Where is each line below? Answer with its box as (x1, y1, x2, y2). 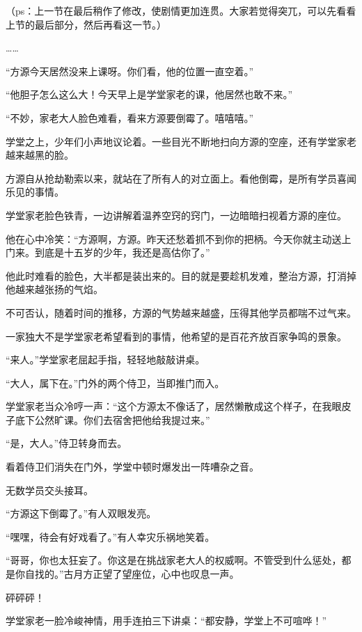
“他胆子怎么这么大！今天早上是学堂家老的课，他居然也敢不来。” (6, 87, 293, 102)
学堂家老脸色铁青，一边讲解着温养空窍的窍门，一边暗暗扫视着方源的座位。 (6, 207, 347, 222)
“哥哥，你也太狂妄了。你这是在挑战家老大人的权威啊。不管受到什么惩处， (6, 553, 342, 567)
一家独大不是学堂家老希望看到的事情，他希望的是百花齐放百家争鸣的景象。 (6, 329, 347, 343)
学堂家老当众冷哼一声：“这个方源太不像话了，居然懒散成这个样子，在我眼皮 (6, 399, 352, 413)
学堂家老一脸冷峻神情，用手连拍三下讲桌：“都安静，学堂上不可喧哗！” (6, 613, 327, 628)
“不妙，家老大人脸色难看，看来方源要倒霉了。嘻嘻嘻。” (6, 110, 254, 125)
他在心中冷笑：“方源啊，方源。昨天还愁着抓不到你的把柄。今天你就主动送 (6, 231, 342, 246)
